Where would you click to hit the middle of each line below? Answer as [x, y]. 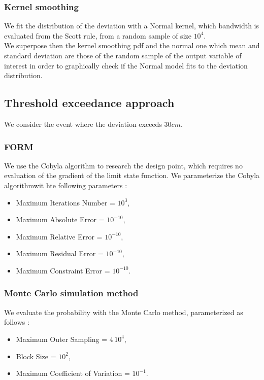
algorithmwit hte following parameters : [66, 185]
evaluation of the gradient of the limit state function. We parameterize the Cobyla [132, 175]
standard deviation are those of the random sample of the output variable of [123, 55]
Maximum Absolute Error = [60, 219]
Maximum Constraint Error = [63, 270]
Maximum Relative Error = [59, 236]
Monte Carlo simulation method [71, 293]
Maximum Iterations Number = [65, 202]
